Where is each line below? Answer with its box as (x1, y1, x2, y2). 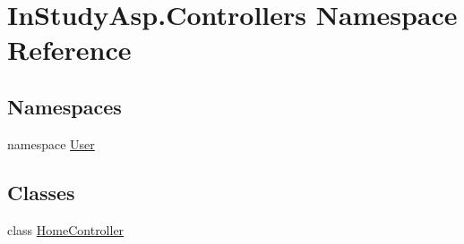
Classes (7, 178, 75, 206)
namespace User (7, 134, 95, 153)
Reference (7, 31, 132, 68)
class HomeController (7, 220, 125, 239)
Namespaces (7, 92, 122, 120)
